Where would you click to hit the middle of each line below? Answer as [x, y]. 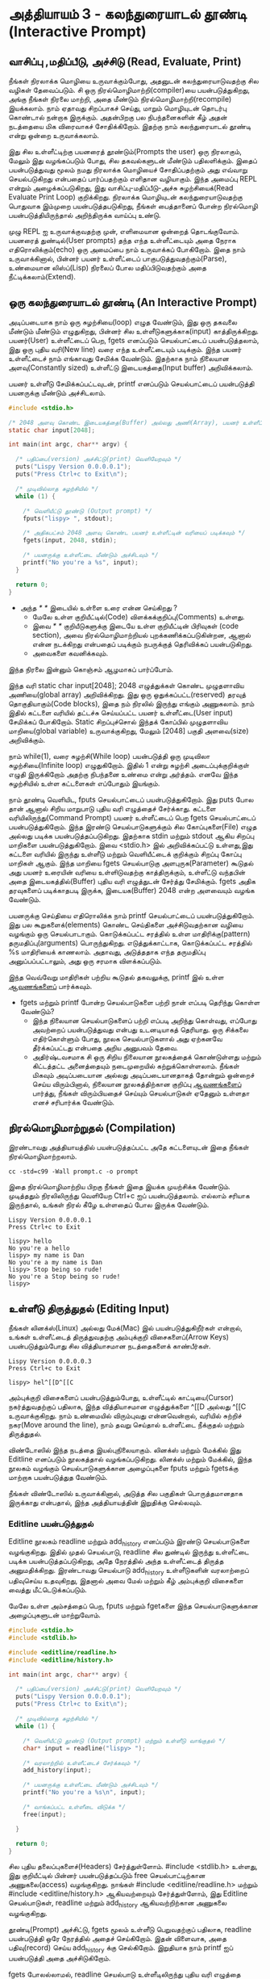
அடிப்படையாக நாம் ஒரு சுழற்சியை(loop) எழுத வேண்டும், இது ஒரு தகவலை [123, 322]
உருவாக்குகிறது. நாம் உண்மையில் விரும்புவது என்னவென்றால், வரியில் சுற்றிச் [125, 1416]
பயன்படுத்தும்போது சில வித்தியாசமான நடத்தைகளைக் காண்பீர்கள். [110, 1346]
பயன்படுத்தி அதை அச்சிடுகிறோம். [60, 1958]
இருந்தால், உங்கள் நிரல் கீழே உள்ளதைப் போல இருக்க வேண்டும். [109, 1205]
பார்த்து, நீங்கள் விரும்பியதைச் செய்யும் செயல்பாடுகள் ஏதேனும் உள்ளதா [141, 1093]
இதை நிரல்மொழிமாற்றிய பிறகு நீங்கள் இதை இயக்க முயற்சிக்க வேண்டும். [120, 1187]
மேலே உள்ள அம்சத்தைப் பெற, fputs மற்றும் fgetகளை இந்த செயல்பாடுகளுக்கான [133, 1606]
